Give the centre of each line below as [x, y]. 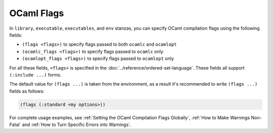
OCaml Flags [37, 13]
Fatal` [15, 125]
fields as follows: [27, 91]
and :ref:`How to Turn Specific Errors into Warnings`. [77, 125]
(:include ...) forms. [35, 75]
